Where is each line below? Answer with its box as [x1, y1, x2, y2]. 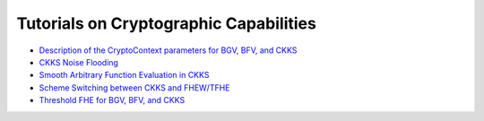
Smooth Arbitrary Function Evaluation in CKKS [39, 70, 210, 81]
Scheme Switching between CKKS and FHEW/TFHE [39, 82, 230, 93]
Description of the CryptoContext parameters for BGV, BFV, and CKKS [39, 45, 298, 56]
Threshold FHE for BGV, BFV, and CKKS [39, 95, 186, 106]
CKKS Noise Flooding [39, 56, 118, 67]
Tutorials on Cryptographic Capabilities [16, 13, 317, 33]
